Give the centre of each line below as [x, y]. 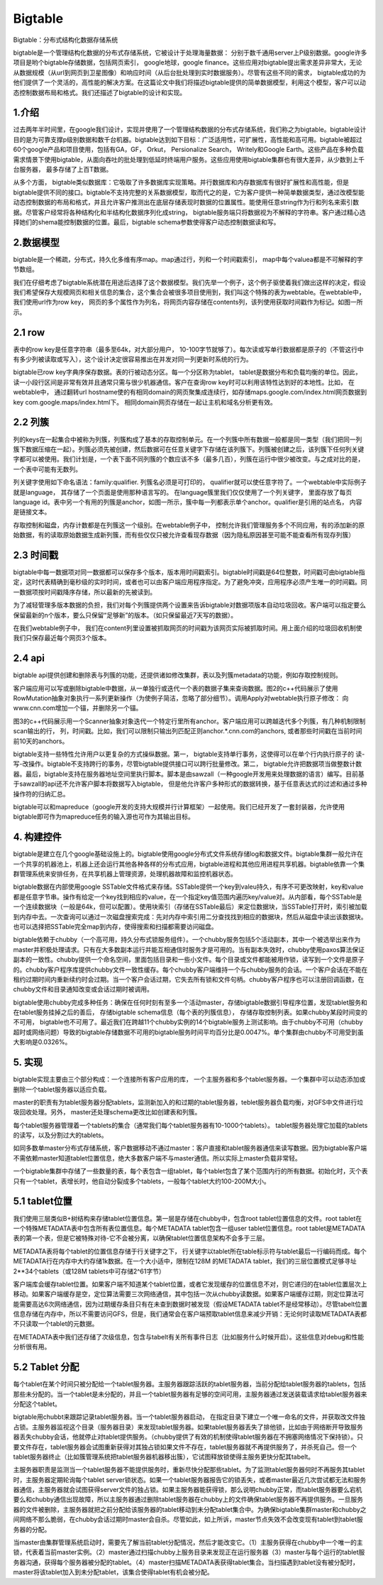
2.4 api [29, 658]
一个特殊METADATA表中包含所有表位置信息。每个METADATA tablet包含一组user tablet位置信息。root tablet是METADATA [189, 1228]
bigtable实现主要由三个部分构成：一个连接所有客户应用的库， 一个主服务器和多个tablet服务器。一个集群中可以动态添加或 [189, 1080]
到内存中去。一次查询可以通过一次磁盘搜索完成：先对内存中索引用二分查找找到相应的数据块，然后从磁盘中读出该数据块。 [190, 916]
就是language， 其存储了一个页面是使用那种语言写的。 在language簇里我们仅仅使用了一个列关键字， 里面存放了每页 [183, 492]
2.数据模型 [37, 242]
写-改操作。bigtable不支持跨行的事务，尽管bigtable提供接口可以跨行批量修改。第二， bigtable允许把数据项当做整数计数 [187, 764]
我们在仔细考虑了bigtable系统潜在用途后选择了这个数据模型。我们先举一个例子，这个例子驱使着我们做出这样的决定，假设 [190, 282]
